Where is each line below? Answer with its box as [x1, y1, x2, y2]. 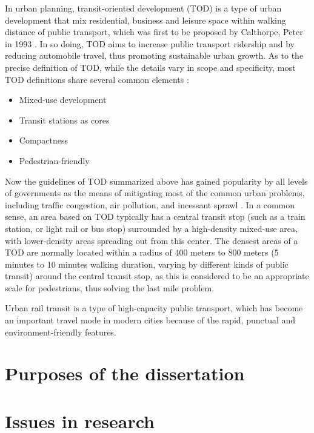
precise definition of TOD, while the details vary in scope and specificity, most [5, 61, 296, 73]
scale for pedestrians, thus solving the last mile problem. [5, 281, 215, 294]
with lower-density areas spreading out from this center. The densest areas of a [5, 234, 298, 246]
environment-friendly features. [5, 325, 116, 338]
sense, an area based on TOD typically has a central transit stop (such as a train [5, 210, 306, 223]
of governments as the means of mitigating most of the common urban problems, [5, 187, 305, 199]
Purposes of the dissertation [5, 361, 245, 386]
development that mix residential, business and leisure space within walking [5, 13, 286, 26]
